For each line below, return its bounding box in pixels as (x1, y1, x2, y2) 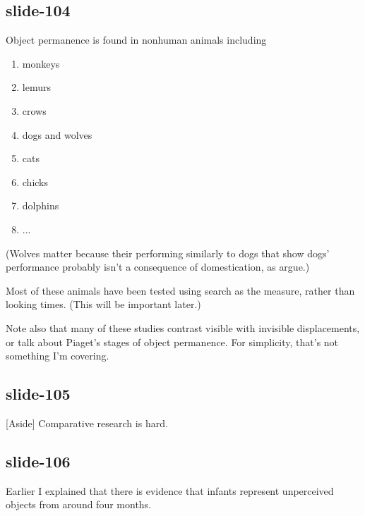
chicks (22, 174, 49, 189)
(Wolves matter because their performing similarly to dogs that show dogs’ (6, 245, 330, 260)
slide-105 (6, 383, 71, 405)
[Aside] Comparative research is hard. (6, 415, 168, 430)
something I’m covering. (6, 348, 109, 363)
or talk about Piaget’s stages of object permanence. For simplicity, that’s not (6, 334, 339, 349)
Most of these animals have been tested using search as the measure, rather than (6, 283, 355, 297)
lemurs (22, 80, 51, 94)
